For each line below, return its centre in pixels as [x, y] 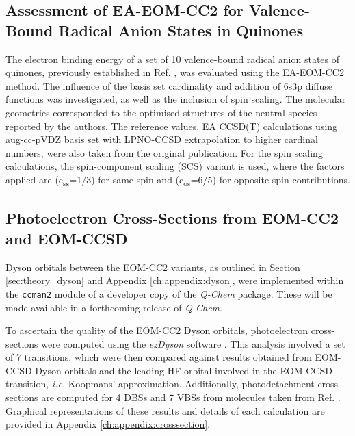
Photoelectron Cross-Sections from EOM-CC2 [172, 218]
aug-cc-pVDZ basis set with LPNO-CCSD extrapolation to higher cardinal [162, 139]
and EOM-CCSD [67, 238]
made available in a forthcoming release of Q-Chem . [114, 307]
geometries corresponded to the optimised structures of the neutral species [161, 112]
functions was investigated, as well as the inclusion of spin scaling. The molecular [176, 99]
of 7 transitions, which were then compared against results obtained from [159, 357]
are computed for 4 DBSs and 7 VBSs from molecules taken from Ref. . [191, 397]
